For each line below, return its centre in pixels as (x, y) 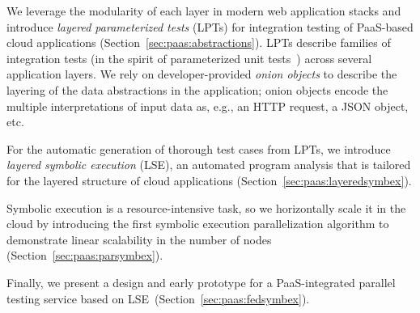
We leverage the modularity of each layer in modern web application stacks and (204, 11)
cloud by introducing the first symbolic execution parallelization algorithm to (198, 224)
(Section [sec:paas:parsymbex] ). (85, 255)
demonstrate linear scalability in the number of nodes (139, 239)
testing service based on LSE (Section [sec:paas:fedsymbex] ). (158, 298)
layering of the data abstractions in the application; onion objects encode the (197, 89)
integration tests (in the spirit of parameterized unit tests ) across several (189, 58)
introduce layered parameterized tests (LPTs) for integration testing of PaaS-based (210, 26)
